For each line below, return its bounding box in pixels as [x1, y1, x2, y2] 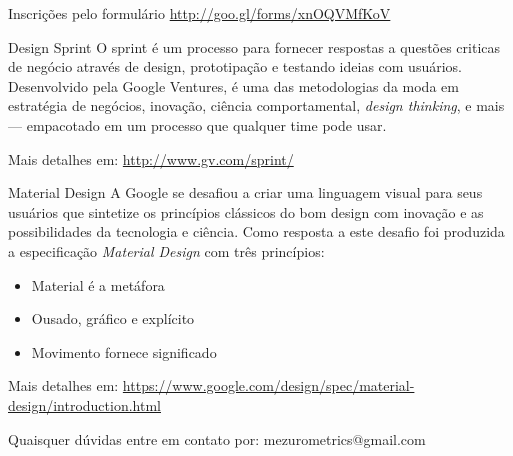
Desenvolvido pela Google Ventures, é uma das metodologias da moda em [8, 75, 459, 96]
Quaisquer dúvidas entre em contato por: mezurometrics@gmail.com [8, 428, 426, 449]
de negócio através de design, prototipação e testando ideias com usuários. [8, 56, 462, 77]
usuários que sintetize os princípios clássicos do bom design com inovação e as [8, 201, 484, 222]
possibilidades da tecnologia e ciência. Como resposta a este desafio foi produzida [8, 221, 505, 242]
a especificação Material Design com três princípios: [8, 240, 325, 261]
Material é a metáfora [31, 274, 165, 295]
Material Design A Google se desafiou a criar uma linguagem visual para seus [8, 182, 483, 203]
